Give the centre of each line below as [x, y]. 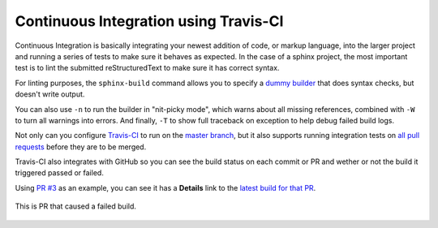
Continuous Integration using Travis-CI [149, 21]
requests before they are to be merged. [81, 147]
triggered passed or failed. [60, 173]
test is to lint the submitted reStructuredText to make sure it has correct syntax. [147, 68]
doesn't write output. [50, 94]
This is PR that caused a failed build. [76, 206]
